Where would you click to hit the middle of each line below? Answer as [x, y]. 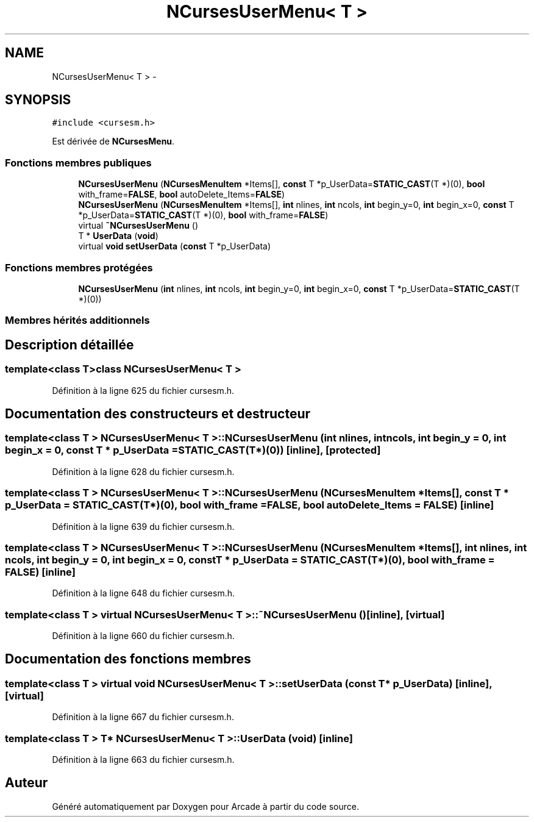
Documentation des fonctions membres [128, 659]
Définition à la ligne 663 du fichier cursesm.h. [143, 759]
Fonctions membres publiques [78, 163]
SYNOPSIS [38, 100]
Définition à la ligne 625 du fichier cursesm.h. [143, 390]
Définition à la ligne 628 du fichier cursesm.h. [143, 471]
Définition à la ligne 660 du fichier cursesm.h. [143, 636]
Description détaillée [69, 345]
